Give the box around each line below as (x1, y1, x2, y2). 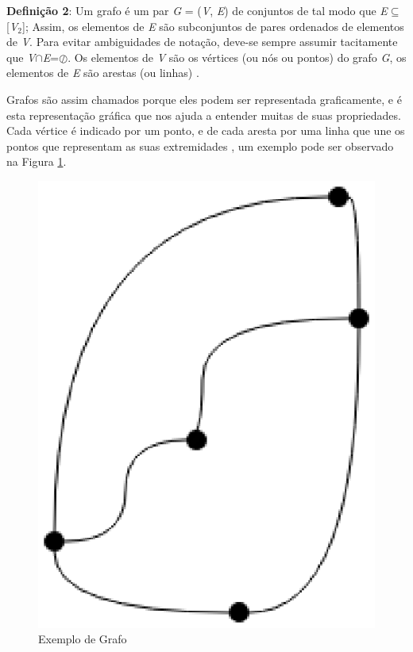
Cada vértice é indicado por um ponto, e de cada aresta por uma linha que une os (6, 122, 405, 139)
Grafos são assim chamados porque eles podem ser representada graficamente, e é (6, 90, 402, 107)
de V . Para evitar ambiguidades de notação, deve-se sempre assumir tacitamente (6, 33, 398, 50)
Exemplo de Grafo (38, 631, 127, 647)
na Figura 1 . (6, 153, 67, 170)
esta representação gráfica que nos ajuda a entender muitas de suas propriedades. (6, 106, 401, 123)
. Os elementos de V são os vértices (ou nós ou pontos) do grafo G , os (68, 48, 407, 65)
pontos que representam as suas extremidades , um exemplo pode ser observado (6, 137, 394, 154)
